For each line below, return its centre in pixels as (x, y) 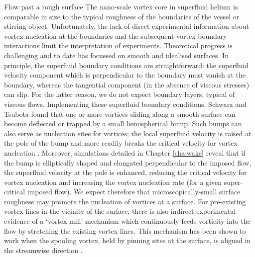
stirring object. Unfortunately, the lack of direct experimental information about (127, 26)
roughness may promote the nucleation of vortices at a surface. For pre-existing (125, 201)
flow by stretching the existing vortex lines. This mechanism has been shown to (125, 230)
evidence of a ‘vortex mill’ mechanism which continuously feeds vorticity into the (127, 221)
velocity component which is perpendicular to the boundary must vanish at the (125, 75)
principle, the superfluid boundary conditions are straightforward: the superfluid (127, 65)
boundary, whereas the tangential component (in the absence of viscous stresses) (127, 84)
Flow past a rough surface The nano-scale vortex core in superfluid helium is (121, 6)
